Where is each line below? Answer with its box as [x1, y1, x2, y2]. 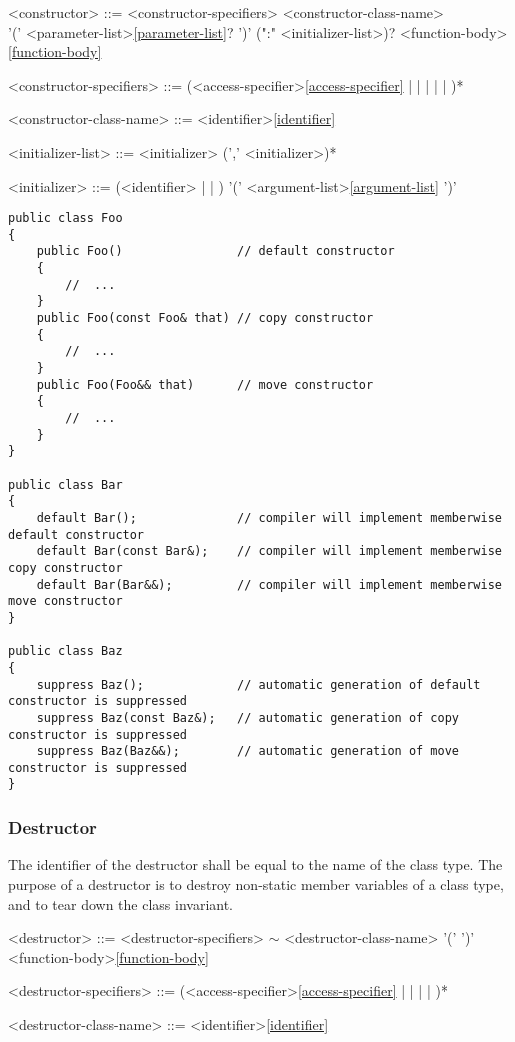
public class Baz [8, 644, 123, 659]
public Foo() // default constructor [36, 244, 395, 259]
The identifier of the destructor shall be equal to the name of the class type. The [8, 854, 503, 875]
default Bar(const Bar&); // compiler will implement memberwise [36, 544, 502, 559]
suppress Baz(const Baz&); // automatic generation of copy [36, 710, 460, 725]
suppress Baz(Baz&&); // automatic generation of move [36, 744, 460, 759]
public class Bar [8, 477, 123, 492]
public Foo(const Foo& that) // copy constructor [36, 311, 374, 326]
